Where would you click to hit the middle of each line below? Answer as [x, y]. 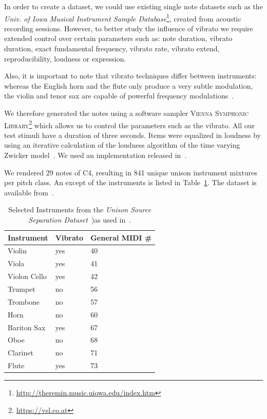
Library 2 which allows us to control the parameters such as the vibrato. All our [129, 124]
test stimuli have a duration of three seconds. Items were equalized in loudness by [132, 135]
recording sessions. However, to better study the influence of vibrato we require [129, 28]
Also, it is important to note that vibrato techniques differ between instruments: [130, 76]
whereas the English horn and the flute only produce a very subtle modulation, [129, 85]
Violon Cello [27, 276]
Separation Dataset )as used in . [80, 220]
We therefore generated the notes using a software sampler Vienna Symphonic [126, 113]
